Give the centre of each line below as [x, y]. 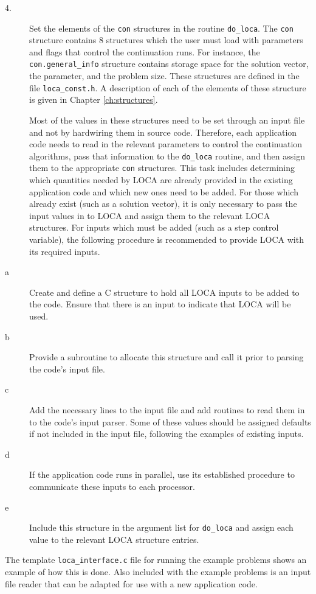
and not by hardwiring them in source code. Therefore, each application [163, 132]
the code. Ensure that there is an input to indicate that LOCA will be [160, 304]
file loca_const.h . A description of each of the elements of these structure [168, 87]
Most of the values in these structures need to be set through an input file [167, 120]
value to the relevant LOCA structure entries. [114, 539]
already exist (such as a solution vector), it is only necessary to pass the [163, 204]
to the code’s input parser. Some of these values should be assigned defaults [170, 421]
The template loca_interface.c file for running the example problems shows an [156, 560]
